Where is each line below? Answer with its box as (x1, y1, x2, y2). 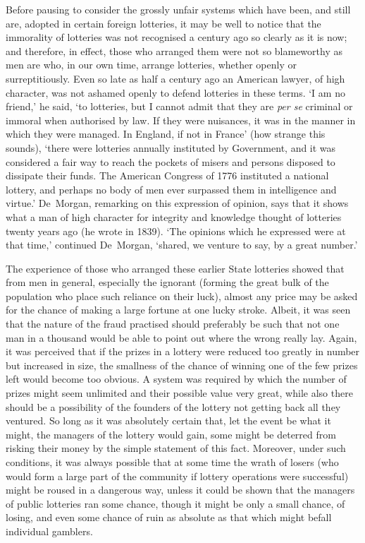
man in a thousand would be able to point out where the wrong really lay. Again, (6, 330, 357, 345)
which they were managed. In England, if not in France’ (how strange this (6, 126, 326, 141)
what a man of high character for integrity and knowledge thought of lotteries (6, 209, 342, 224)
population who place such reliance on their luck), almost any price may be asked (6, 288, 358, 303)
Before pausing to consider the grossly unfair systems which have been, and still (6, 2, 351, 16)
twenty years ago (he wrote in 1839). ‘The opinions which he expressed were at (6, 223, 346, 238)
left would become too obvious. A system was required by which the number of (6, 371, 347, 386)
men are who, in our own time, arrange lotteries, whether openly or (6, 57, 297, 72)
